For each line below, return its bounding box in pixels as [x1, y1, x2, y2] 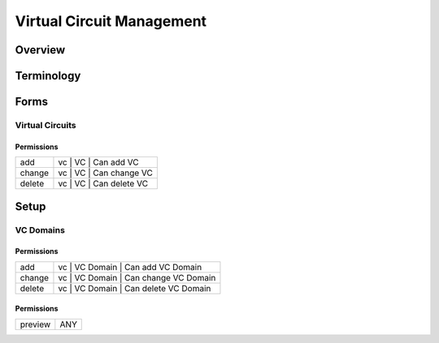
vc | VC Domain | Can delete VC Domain [58, 282, 211, 294]
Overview [15, 43, 66, 57]
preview [20, 319, 51, 330]
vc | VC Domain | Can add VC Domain [58, 261, 202, 272]
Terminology [15, 69, 81, 83]
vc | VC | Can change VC [58, 167, 154, 178]
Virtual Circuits [15, 119, 76, 131]
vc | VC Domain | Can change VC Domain [58, 272, 216, 283]
